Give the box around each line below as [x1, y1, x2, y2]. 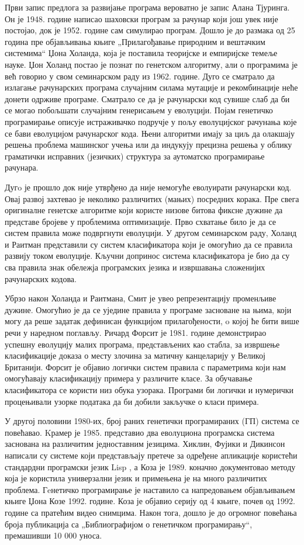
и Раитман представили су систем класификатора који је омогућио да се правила [5, 238, 293, 250]
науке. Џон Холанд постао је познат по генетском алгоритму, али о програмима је [5, 58, 298, 70]
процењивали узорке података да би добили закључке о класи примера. [5, 395, 259, 407]
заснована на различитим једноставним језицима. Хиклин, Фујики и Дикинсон [5, 438, 285, 450]
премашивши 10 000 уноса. [5, 529, 102, 541]
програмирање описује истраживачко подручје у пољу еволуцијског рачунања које [5, 115, 297, 127]
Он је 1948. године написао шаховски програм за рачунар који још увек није [5, 12, 278, 25]
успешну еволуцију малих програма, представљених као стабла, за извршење [5, 338, 280, 350]
